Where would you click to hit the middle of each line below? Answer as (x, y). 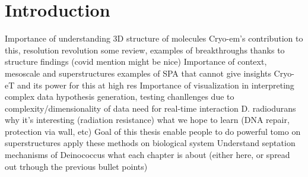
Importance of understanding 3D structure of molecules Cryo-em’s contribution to (154, 38)
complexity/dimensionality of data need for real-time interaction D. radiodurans (150, 108)
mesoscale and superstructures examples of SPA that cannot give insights (138, 73)
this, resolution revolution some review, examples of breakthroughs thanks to (145, 50)
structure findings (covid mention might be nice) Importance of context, (136, 61)
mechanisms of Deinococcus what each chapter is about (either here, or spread (147, 155)
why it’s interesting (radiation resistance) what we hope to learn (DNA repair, (147, 120)
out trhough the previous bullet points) (76, 166)
